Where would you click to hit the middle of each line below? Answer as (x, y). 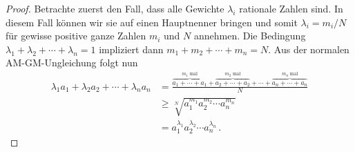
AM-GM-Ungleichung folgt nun (72, 63)
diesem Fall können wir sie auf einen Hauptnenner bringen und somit (152, 22)
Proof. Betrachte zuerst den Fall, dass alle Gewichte (115, 8)
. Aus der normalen (309, 49)
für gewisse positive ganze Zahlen (76, 36)
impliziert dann (131, 49)
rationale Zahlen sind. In (291, 8)
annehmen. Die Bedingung (250, 36)
